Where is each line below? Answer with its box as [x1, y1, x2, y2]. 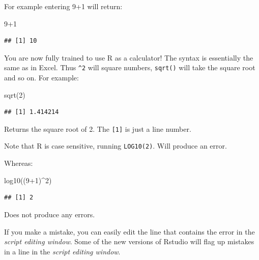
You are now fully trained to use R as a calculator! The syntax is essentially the [4, 52, 253, 63]
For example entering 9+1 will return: [4, 1, 123, 11]
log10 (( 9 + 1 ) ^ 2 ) [4, 175, 52, 185]
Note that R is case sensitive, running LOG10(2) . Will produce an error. [4, 140, 227, 151]
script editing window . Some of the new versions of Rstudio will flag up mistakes [4, 236, 254, 247]
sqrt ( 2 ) [4, 89, 25, 100]
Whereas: [4, 158, 33, 168]
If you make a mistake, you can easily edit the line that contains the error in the [4, 226, 255, 237]
